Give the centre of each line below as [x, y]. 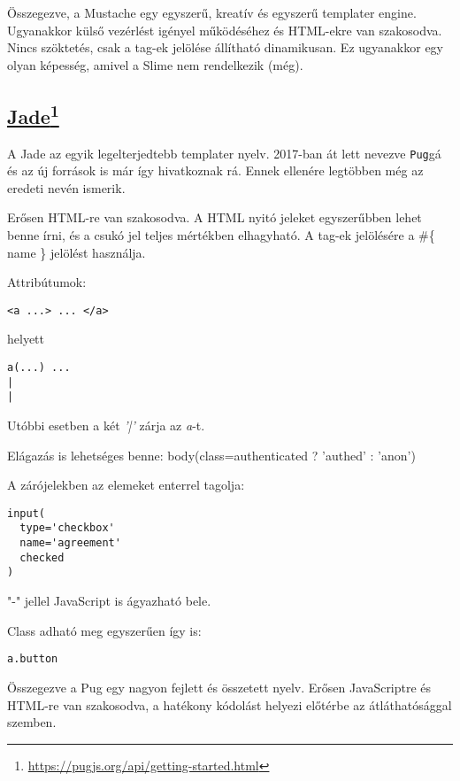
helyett [26, 339]
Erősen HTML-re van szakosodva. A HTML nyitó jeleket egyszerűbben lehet [215, 217]
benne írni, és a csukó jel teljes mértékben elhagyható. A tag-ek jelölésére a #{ [221, 235]
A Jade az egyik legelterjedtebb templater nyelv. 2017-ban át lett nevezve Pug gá [224, 153]
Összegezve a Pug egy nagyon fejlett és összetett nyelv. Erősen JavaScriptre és [219, 687]
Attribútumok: [47, 282]
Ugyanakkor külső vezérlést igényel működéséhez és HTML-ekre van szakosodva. [225, 30]
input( [26, 513]
